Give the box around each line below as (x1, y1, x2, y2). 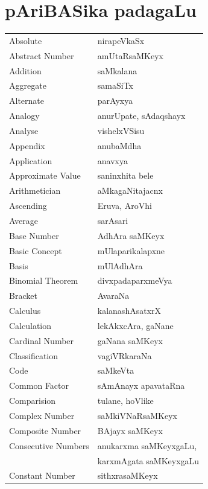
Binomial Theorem (9, 274, 78, 287)
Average (9, 214, 38, 226)
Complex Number (9, 409, 75, 421)
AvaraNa (97, 289, 130, 302)
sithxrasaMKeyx (97, 469, 158, 482)
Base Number (9, 229, 59, 241)
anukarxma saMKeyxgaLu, (97, 439, 197, 452)
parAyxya (97, 94, 133, 107)
